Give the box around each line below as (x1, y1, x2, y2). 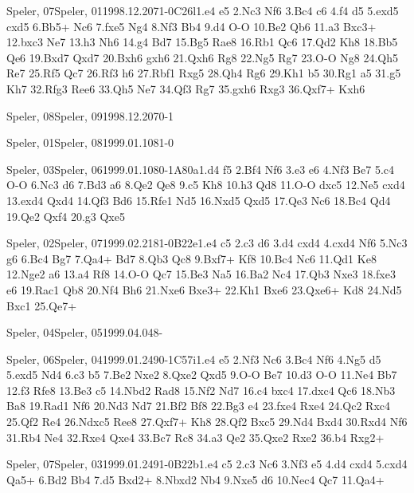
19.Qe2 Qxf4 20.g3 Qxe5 (6, 207, 125, 224)
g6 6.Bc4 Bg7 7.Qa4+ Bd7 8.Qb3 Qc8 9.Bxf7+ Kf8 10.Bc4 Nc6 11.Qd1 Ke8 (6, 250, 377, 266)
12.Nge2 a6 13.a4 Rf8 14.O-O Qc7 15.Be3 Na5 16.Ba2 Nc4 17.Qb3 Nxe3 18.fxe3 (6, 266, 396, 282)
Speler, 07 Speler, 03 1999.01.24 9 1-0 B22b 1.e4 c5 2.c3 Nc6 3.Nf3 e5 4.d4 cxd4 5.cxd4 (6, 456, 408, 472)
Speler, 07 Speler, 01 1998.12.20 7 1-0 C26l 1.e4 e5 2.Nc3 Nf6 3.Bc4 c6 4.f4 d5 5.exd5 (6, 2, 399, 18)
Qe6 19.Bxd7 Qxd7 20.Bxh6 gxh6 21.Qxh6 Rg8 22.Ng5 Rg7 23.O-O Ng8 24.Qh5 (6, 49, 398, 65)
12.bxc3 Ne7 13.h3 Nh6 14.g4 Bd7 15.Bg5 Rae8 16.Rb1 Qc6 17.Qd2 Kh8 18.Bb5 (6, 34, 398, 50)
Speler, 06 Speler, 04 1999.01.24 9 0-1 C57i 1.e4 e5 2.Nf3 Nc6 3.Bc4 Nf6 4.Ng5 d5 (6, 350, 381, 367)
